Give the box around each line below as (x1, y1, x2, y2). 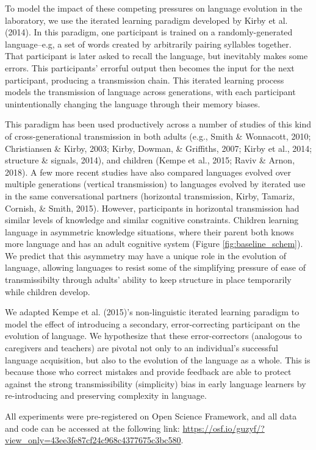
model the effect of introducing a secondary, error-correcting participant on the (5, 317, 300, 330)
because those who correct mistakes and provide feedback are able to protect (5, 365, 292, 378)
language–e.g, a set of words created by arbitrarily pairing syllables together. (5, 37, 292, 50)
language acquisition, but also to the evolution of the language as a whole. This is (5, 353, 311, 366)
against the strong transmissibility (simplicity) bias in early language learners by (5, 377, 306, 390)
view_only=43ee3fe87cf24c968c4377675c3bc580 (5, 434, 181, 446)
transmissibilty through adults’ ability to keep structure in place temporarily (5, 273, 292, 286)
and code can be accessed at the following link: (5, 421, 180, 434)
